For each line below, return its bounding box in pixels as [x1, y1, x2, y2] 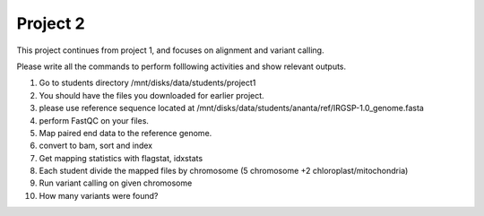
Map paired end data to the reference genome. [39, 127, 212, 138]
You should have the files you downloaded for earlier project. [39, 90, 264, 100]
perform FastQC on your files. [39, 115, 150, 125]
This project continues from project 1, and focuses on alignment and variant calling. [16, 45, 324, 56]
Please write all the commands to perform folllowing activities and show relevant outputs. [16, 61, 347, 72]
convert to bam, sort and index [39, 140, 152, 151]
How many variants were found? [39, 190, 159, 201]
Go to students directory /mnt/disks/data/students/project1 [39, 77, 256, 89]
